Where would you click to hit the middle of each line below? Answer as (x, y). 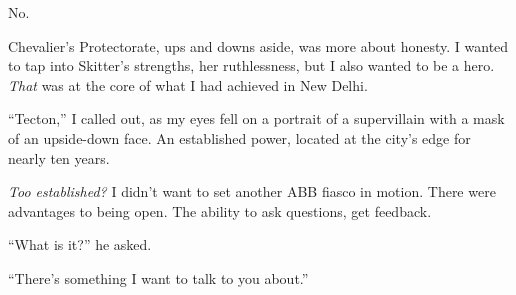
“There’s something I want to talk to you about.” (158, 277)
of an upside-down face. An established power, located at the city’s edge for (239, 137)
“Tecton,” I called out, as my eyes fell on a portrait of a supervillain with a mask (256, 118)
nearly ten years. (59, 157)
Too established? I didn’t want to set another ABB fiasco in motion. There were (252, 191)
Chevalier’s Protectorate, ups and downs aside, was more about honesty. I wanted (258, 45)
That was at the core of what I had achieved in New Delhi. (188, 84)
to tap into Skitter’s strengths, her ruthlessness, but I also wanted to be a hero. (251, 65)
